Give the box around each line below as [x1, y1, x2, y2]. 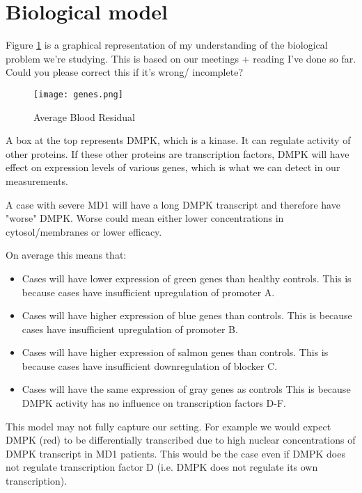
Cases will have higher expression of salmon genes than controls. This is [22, 345, 329, 359]
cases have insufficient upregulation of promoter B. [22, 321, 238, 336]
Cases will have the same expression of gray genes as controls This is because [22, 382, 351, 396]
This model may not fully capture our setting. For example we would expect [6, 419, 331, 433]
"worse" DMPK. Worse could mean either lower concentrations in [6, 211, 284, 225]
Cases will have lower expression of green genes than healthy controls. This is [22, 270, 352, 285]
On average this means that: [6, 248, 127, 262]
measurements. [6, 173, 69, 188]
